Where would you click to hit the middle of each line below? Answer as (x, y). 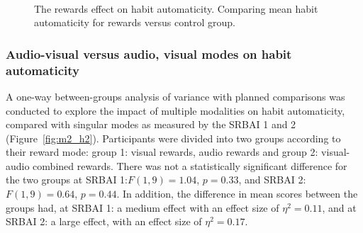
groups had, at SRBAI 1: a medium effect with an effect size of (143, 207)
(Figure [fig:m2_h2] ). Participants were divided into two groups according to (173, 138)
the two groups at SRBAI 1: (67, 180)
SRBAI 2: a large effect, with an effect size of (104, 221)
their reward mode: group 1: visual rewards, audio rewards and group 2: (162, 152)
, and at (339, 207)
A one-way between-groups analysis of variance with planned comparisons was (175, 96)
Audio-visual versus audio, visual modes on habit (149, 53)
